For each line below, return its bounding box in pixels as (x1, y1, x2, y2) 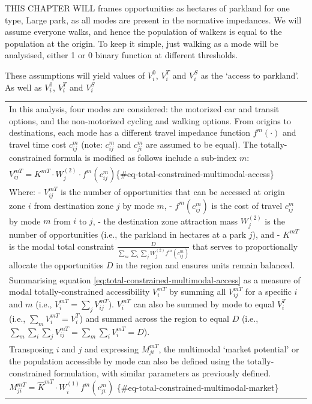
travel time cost (9, 137, 67, 150)
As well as (5, 80, 42, 93)
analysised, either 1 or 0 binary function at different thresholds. (5, 49, 238, 61)
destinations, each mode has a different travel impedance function (9, 126, 251, 139)
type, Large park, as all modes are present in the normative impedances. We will (5, 13, 302, 26)
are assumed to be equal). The (146, 137, 258, 150)
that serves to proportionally (192, 240, 298, 252)
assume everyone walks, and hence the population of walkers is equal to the (5, 25, 282, 38)
